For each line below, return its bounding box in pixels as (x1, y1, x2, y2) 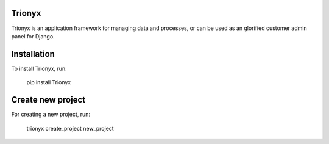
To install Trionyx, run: (11, 65, 67, 72)
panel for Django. (11, 32, 55, 40)
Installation (11, 49, 55, 59)
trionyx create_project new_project (26, 124, 114, 132)
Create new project (11, 95, 85, 105)
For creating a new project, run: (11, 110, 91, 118)
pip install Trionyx (26, 79, 71, 86)
